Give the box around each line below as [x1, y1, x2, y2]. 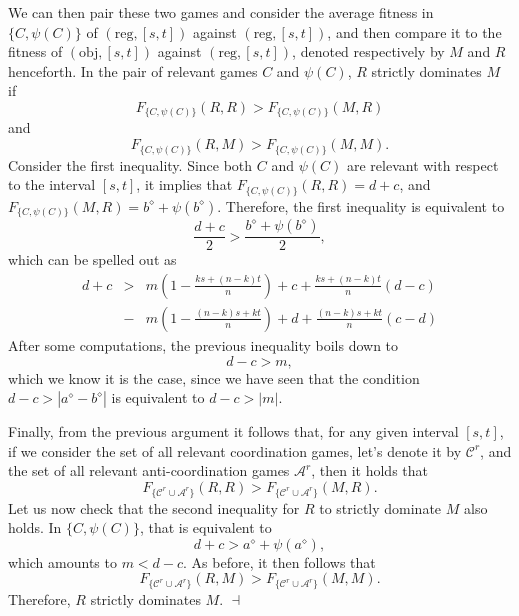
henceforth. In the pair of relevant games [8, 60, 258, 81]
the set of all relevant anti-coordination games [8, 460, 290, 481]
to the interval [8, 174, 96, 195]
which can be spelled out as [8, 249, 177, 270]
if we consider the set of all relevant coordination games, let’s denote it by [8, 440, 462, 461]
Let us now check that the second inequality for [8, 497, 300, 518]
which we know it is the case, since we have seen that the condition [8, 367, 420, 388]
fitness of [8, 41, 63, 62]
